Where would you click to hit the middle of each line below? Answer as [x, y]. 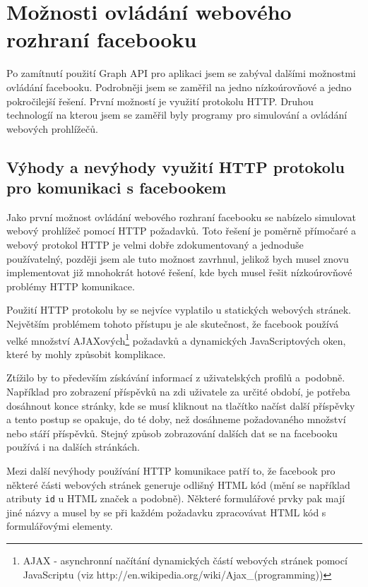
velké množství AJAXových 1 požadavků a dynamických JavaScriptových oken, [176, 339]
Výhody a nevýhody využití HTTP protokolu [176, 166]
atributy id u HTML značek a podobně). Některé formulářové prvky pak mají [176, 498]
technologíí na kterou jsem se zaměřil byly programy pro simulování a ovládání [177, 115]
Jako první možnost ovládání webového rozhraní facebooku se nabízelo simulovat [181, 217]
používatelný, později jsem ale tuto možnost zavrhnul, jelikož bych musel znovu [178, 258]
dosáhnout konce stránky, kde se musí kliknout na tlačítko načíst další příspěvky [181, 405]
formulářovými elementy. [60, 526]
